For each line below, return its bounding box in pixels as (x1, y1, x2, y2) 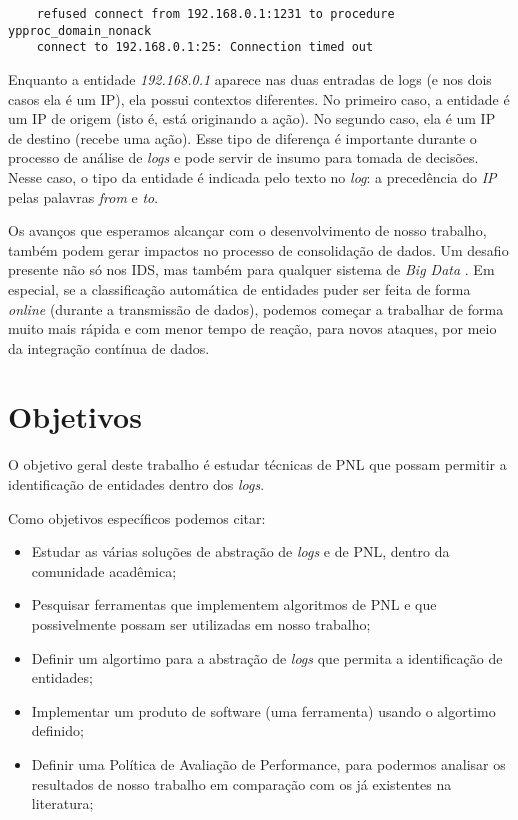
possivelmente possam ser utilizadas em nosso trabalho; (31, 613, 371, 634)
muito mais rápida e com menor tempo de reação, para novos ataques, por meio (8, 318, 497, 339)
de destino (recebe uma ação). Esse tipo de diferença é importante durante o (8, 127, 477, 148)
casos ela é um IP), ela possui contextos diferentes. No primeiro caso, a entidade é (8, 88, 510, 109)
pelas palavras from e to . (8, 186, 159, 207)
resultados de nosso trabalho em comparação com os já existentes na (31, 773, 452, 794)
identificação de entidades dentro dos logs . (8, 474, 265, 494)
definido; (31, 720, 84, 741)
